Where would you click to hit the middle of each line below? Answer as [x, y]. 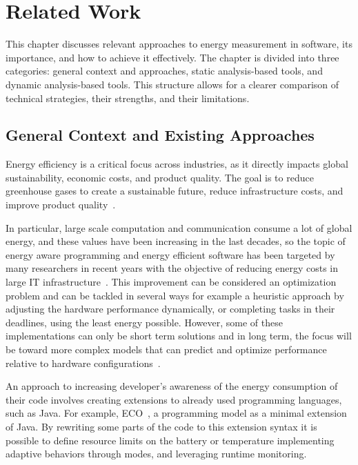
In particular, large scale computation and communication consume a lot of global [179, 227]
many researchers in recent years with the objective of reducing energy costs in [172, 268]
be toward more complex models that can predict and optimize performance [166, 349]
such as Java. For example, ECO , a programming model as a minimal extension [176, 413]
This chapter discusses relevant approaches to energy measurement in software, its [179, 44]
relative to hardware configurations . [83, 363]
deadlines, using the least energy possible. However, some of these [144, 322]
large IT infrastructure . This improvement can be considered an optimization [171, 282]
